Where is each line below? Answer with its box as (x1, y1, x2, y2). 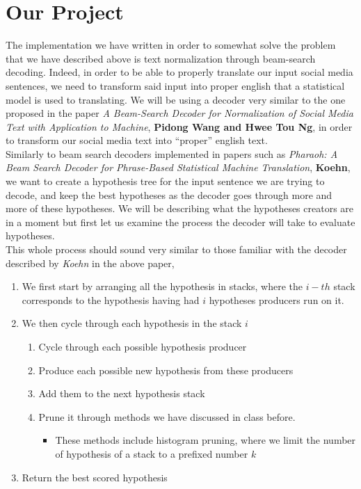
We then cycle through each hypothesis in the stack (22, 316, 242, 330)
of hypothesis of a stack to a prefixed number (55, 446, 248, 460)
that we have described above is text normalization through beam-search (6, 51, 316, 65)
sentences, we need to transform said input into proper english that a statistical (6, 78, 345, 93)
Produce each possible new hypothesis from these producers (38, 362, 294, 377)
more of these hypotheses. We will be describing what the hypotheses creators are (6, 201, 354, 216)
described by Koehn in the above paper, (6, 255, 175, 270)
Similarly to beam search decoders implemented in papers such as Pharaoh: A (6, 146, 338, 161)
